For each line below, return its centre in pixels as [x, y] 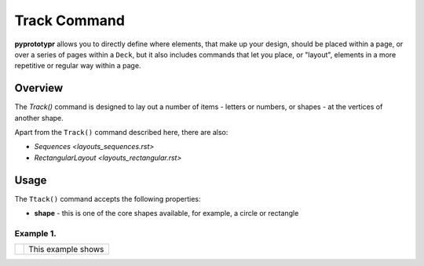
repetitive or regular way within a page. [78, 66]
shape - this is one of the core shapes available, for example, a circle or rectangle [166, 213]
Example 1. [35, 233]
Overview [39, 88]
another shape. [39, 118]
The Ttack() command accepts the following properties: [108, 199]
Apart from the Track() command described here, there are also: [121, 133]
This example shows [66, 250]
